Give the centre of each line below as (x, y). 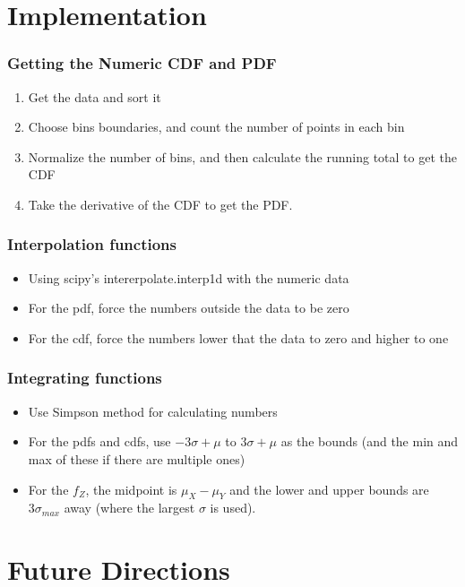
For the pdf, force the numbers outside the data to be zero (189, 308)
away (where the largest (129, 508)
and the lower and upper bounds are (329, 489)
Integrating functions (85, 378)
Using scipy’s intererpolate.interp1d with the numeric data (189, 277)
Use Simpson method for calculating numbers (153, 411)
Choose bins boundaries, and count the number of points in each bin (216, 127)
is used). (233, 508)
